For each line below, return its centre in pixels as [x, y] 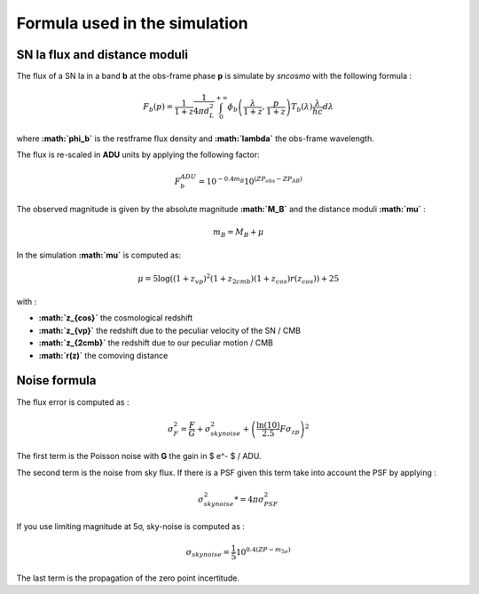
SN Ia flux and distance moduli [102, 55]
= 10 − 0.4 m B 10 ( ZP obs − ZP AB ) [251, 181]
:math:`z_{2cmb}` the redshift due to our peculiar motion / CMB [156, 343]
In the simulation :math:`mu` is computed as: [99, 255]
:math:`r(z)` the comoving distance [103, 355]
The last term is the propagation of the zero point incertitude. [128, 578]
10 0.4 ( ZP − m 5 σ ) [263, 551]
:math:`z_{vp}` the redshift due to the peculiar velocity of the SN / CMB [170, 330]
